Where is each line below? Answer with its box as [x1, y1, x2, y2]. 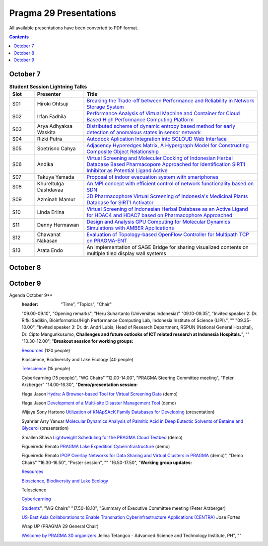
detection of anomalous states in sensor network [86, 129, 201, 136]
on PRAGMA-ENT [86, 237, 128, 244]
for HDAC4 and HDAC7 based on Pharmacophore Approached [86, 212, 233, 219]
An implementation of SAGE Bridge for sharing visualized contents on [86, 244, 249, 251]
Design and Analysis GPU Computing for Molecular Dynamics [86, 219, 231, 226]
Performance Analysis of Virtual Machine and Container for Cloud [86, 110, 240, 117]
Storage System [86, 103, 124, 110]
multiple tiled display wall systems [86, 250, 166, 257]
